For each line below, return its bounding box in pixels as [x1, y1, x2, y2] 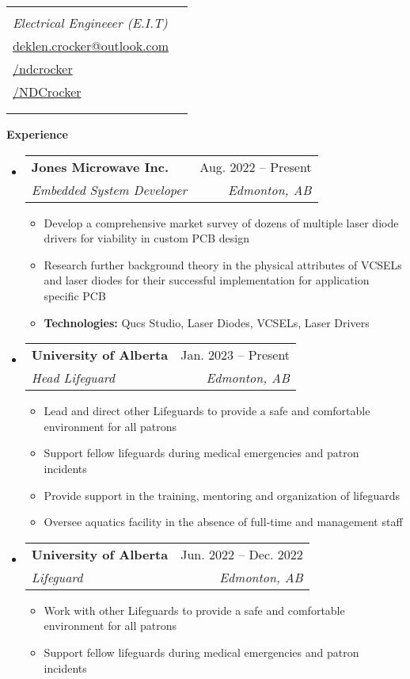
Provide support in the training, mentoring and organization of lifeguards [44, 486, 401, 503]
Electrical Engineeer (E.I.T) [13, 13, 168, 32]
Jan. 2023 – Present [180, 345, 290, 364]
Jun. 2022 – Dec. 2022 [180, 544, 303, 563]
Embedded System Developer [31, 180, 188, 199]
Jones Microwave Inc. [31, 157, 169, 176]
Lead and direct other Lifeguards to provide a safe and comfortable [44, 402, 370, 419]
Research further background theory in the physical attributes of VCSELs [44, 256, 402, 273]
